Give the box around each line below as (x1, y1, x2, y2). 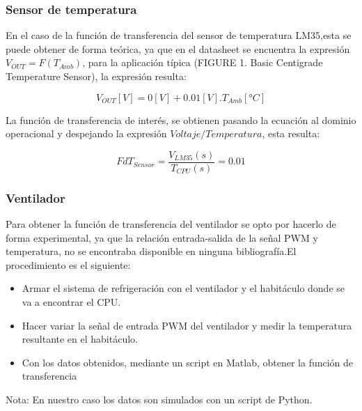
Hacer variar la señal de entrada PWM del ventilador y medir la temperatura (22, 318, 352, 332)
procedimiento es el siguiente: (6, 257, 131, 272)
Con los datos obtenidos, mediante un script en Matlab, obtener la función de (22, 355, 354, 369)
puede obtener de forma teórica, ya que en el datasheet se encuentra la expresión (6, 41, 350, 56)
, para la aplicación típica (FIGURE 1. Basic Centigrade (82, 55, 323, 70)
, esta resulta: (262, 126, 320, 141)
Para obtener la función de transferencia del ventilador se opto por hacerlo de (6, 217, 336, 231)
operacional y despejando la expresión (6, 126, 167, 141)
